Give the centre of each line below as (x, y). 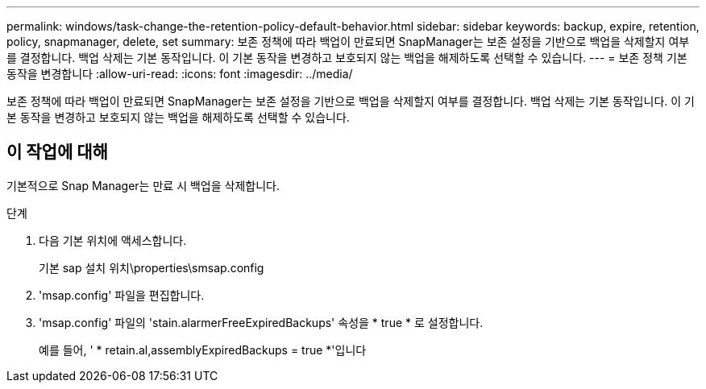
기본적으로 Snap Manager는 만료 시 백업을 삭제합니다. (143, 185)
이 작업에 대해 (57, 152)
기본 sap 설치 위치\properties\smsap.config (152, 267)
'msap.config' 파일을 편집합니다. (122, 295)
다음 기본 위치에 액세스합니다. (113, 240)
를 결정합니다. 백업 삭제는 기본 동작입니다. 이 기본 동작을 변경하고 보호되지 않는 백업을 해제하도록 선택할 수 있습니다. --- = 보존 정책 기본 (347, 58)
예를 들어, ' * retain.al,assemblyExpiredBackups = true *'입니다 (203, 350)
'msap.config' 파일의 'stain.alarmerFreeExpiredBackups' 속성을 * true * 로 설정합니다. (261, 322)
